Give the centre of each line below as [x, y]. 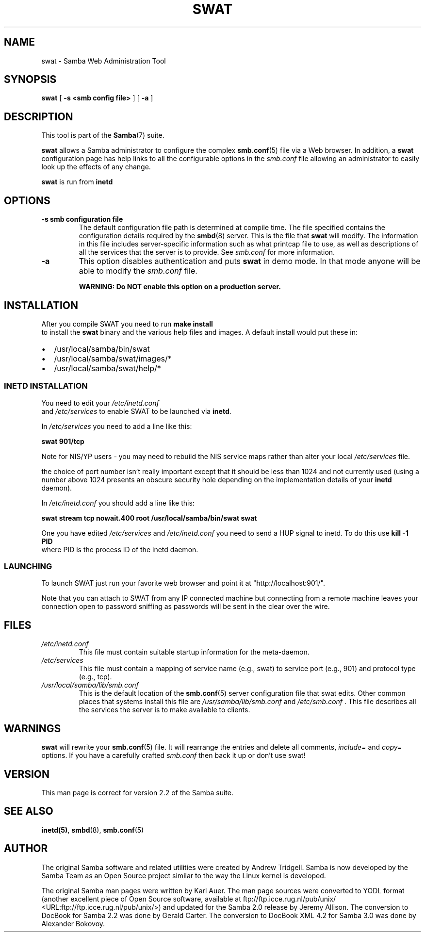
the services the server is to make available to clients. [164, 710]
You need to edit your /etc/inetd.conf [100, 403]
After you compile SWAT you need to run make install [127, 324]
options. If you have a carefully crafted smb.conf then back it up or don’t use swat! [173, 755]
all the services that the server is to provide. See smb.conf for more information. [207, 252]
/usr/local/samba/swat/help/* [107, 368]
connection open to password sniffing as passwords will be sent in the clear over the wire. [186, 607]
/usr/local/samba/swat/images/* [113, 358]
